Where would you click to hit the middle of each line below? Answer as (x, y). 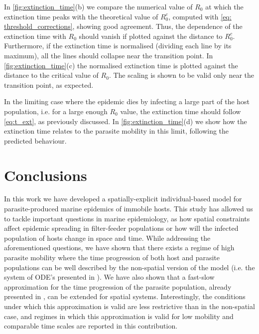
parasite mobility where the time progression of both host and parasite (112, 257)
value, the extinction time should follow (181, 111)
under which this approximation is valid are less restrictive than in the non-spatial (129, 306)
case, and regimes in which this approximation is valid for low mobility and (119, 316)
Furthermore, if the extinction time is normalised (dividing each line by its (118, 46)
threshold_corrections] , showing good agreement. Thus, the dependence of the (123, 26)
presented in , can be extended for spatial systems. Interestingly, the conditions (125, 296)
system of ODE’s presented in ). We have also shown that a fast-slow (109, 277)
